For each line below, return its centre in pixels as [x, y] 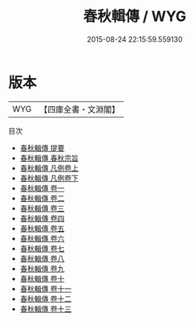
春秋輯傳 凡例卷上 [49, 168]
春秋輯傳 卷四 [42, 218]
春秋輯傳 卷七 [42, 248]
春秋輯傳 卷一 [42, 188]
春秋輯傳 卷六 [42, 238]
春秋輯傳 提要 [42, 148]
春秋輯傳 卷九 [42, 268]
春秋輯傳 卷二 [42, 198]
